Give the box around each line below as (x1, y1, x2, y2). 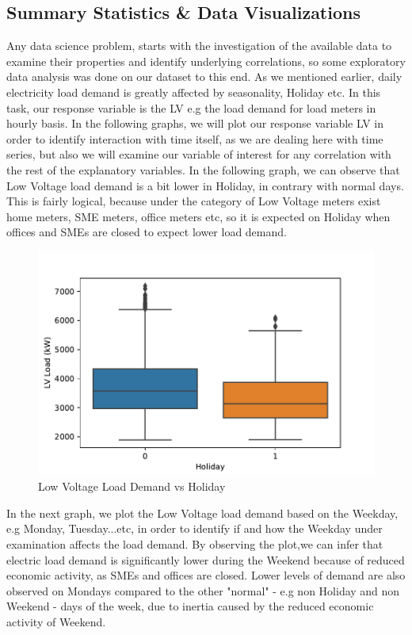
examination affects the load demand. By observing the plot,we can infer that (6, 535, 383, 552)
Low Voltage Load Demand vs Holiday (38, 478, 226, 495)
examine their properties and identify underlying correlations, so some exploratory (6, 52, 406, 69)
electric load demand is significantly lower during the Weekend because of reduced (6, 551, 405, 568)
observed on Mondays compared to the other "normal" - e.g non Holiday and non (6, 582, 400, 599)
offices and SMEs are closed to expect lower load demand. (6, 224, 287, 240)
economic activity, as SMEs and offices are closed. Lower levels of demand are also (6, 567, 406, 583)
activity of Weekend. (6, 613, 106, 629)
